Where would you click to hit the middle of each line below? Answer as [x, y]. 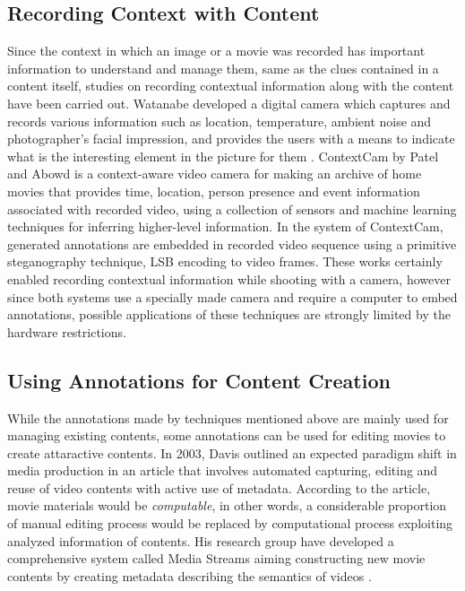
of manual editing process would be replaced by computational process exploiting [230, 523]
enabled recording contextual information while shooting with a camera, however [229, 278]
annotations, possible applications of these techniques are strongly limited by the [229, 314]
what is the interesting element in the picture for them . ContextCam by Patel [223, 156]
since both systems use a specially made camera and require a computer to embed [232, 296]
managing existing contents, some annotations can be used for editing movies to [227, 435]
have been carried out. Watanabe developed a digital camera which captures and [229, 103]
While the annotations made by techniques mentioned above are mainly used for [228, 417]
